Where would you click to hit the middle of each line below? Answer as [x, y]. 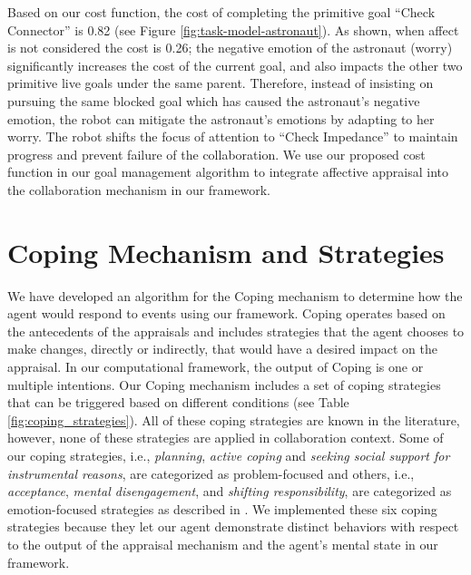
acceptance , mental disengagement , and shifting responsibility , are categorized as [230, 491]
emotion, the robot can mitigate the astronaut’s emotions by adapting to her [221, 118]
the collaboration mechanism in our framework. [139, 189]
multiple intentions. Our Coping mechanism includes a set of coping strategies [224, 384]
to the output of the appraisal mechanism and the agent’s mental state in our [223, 544]
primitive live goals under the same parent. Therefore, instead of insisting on [221, 83]
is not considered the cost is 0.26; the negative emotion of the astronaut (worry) [230, 48]
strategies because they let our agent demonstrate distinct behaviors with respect [233, 526]
